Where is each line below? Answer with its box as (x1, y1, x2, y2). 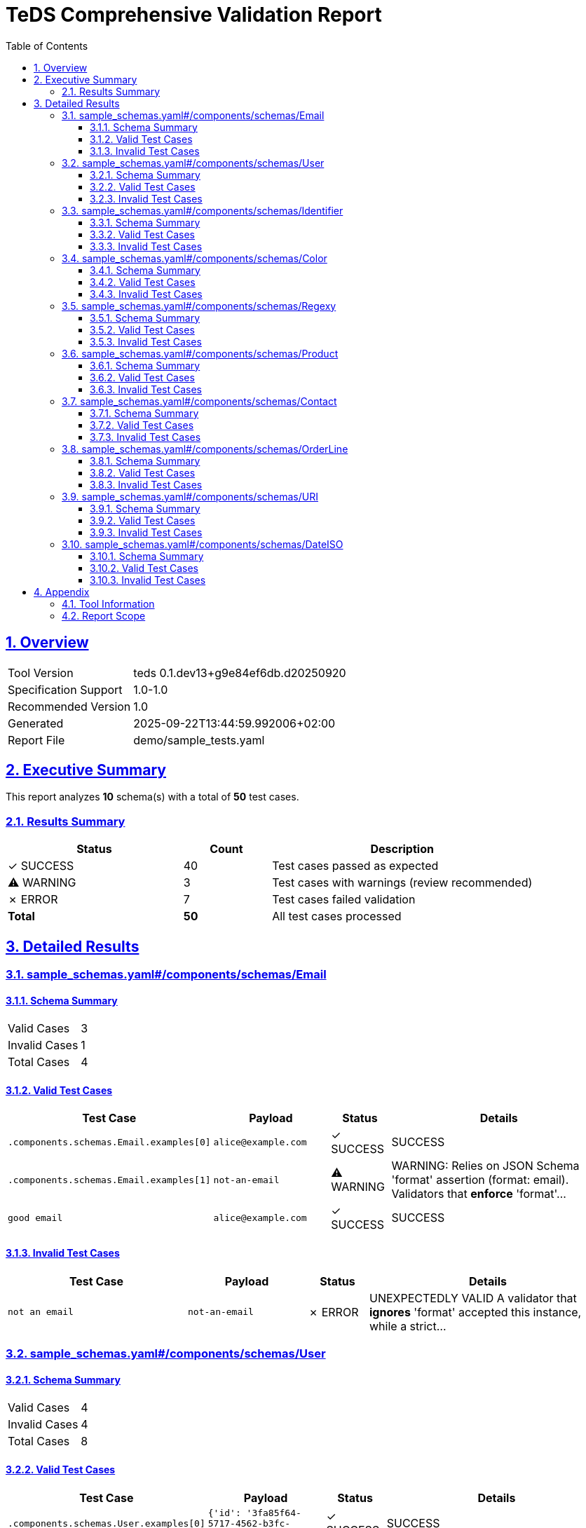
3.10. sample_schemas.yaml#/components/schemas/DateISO (62, 538, 343, 550)
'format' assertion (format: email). (391, 1173, 569, 1187)
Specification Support (8, 682, 123, 697)
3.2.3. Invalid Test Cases (90, 192, 203, 205)
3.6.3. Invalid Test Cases (90, 383, 203, 395)
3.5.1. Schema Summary (90, 311, 200, 324)
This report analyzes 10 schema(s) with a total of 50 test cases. (6, 791, 299, 803)
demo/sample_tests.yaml (133, 732, 265, 747)
